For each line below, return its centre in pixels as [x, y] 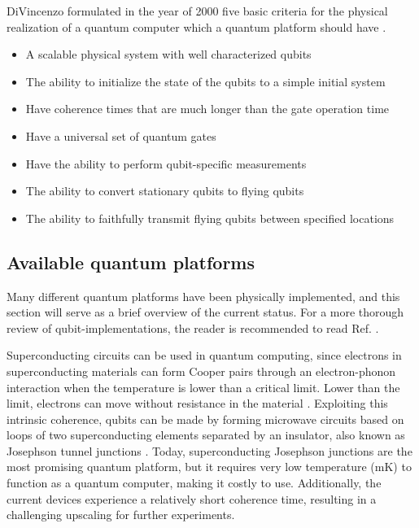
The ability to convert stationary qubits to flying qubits [165, 191]
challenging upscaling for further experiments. [121, 515]
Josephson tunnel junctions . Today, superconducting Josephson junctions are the [209, 450]
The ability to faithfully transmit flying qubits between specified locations [210, 218]
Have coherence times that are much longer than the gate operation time [207, 109]
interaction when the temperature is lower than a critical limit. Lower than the [203, 387]
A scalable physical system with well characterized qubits [168, 54]
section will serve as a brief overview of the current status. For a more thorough [205, 312]
